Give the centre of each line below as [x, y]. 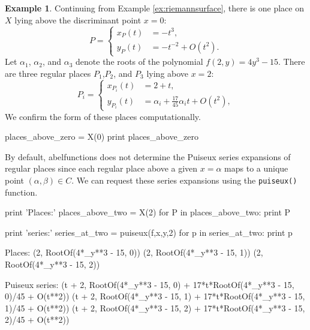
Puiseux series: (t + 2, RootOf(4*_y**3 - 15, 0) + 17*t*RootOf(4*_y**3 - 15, [150, 284]
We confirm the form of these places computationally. [103, 116]
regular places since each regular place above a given [101, 168]
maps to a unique [256, 168]
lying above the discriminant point [78, 19]
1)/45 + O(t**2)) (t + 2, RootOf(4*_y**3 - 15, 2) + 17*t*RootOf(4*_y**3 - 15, [155, 307]
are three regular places [48, 73]
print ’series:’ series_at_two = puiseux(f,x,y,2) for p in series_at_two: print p [149, 232]
